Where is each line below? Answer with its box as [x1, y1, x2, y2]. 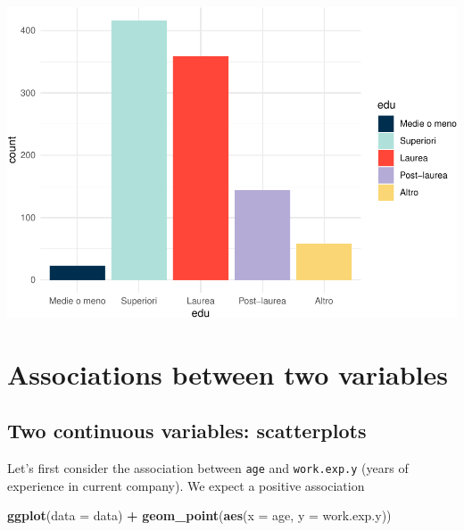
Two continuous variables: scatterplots [7, 417, 367, 444]
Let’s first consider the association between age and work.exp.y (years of [7, 458, 409, 477]
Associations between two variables [7, 355, 449, 392]
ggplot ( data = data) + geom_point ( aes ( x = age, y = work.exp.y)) [7, 506, 392, 525]
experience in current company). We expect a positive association [7, 476, 365, 494]
